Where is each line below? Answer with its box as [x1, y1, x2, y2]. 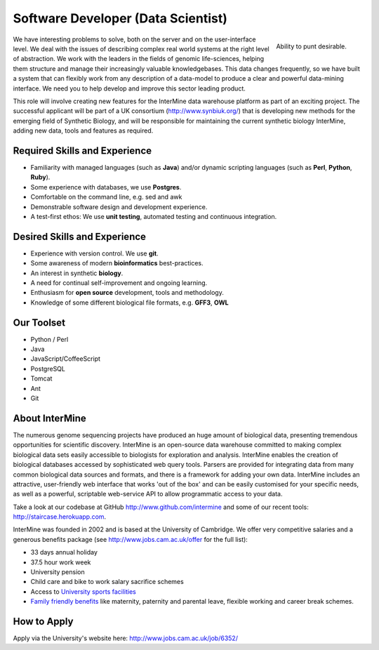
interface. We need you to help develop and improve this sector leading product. [13, 84, 246, 93]
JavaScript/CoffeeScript [30, 354, 101, 363]
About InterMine [13, 412, 87, 424]
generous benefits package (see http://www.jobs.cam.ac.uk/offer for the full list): [13, 535, 248, 543]
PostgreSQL [30, 364, 66, 373]
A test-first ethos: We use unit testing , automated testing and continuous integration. [30, 212, 277, 220]
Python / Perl [30, 335, 69, 343]
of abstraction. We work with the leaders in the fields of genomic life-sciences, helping [13, 55, 265, 63]
